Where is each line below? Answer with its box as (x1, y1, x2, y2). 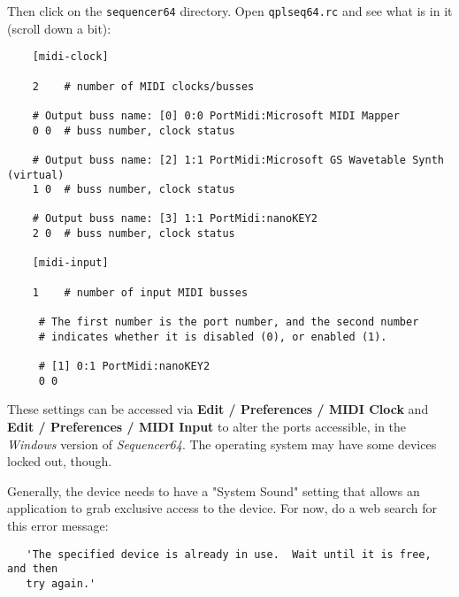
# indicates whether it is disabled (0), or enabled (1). (38, 330, 387, 343)
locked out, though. (7, 452, 112, 471)
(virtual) (7, 168, 65, 181)
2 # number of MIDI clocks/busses (32, 80, 255, 93)
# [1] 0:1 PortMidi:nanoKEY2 (38, 360, 210, 373)
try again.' (26, 577, 96, 590)
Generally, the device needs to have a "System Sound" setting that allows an (7, 481, 420, 500)
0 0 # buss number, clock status (32, 124, 235, 137)
